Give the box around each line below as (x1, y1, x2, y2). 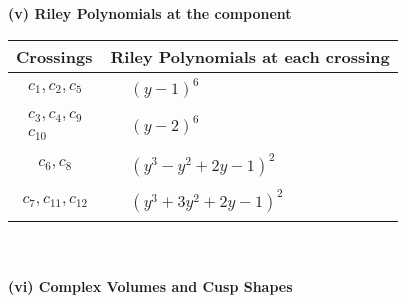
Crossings (16, 44, 93, 68)
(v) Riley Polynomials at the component (8, 3, 292, 23)
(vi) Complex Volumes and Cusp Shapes (8, 276, 293, 297)
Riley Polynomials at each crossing (110, 44, 390, 68)
